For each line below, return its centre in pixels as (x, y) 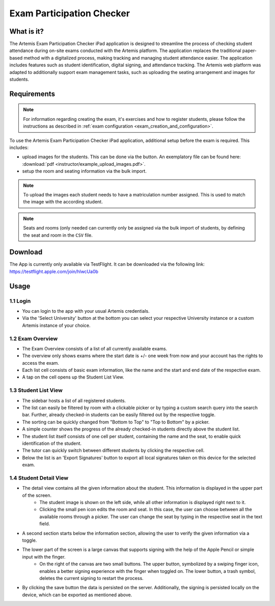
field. (45, 524)
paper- (250, 50)
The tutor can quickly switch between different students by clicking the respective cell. (113, 450)
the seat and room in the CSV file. (58, 235)
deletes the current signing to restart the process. (91, 578)
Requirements (32, 94)
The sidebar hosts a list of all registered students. (74, 400)
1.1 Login (20, 301)
